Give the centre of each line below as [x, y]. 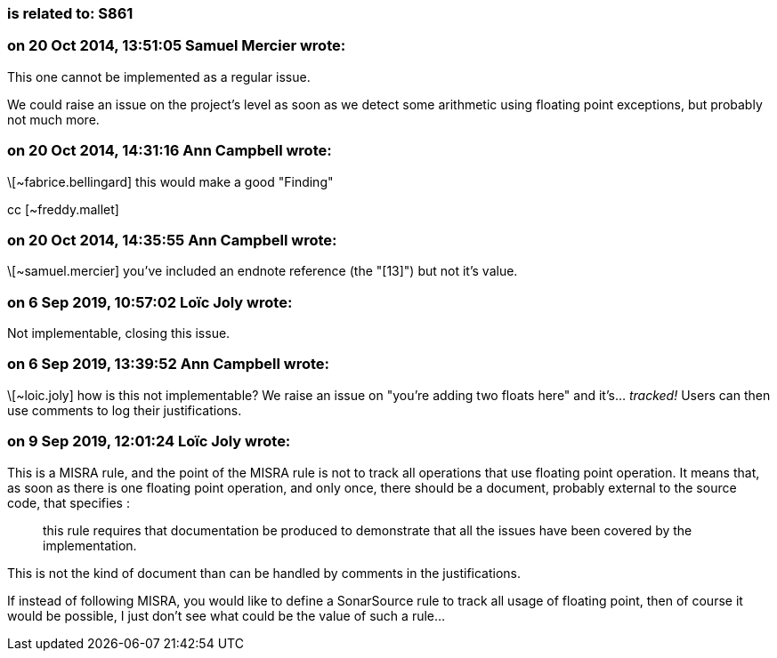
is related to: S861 [70, 13]
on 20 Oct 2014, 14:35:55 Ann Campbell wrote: [172, 240]
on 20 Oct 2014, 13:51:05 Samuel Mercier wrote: [177, 46]
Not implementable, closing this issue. [119, 333]
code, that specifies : [69, 502]
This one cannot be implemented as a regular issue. [159, 76]
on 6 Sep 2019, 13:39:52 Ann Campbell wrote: [169, 364]
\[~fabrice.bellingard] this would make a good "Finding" [170, 181]
